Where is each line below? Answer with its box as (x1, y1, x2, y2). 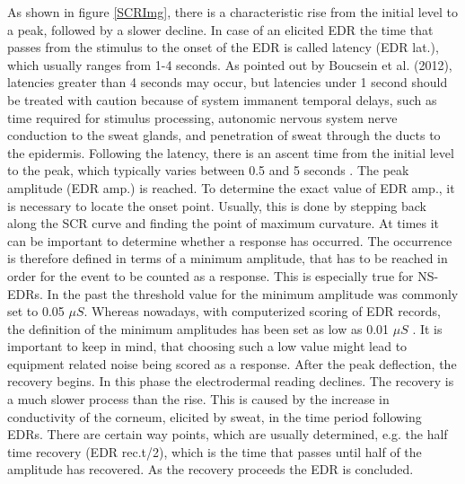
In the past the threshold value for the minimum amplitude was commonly (47, 284, 459, 303)
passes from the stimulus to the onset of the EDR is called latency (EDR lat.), (7, 38, 439, 57)
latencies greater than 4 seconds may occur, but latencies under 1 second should (7, 73, 448, 92)
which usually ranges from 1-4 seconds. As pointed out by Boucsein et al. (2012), (7, 55, 452, 74)
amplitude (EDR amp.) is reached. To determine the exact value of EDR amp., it (7, 178, 455, 197)
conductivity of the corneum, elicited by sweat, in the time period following (7, 407, 422, 426)
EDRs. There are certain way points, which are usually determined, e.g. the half (7, 425, 448, 444)
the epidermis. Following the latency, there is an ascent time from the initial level (7, 143, 454, 162)
